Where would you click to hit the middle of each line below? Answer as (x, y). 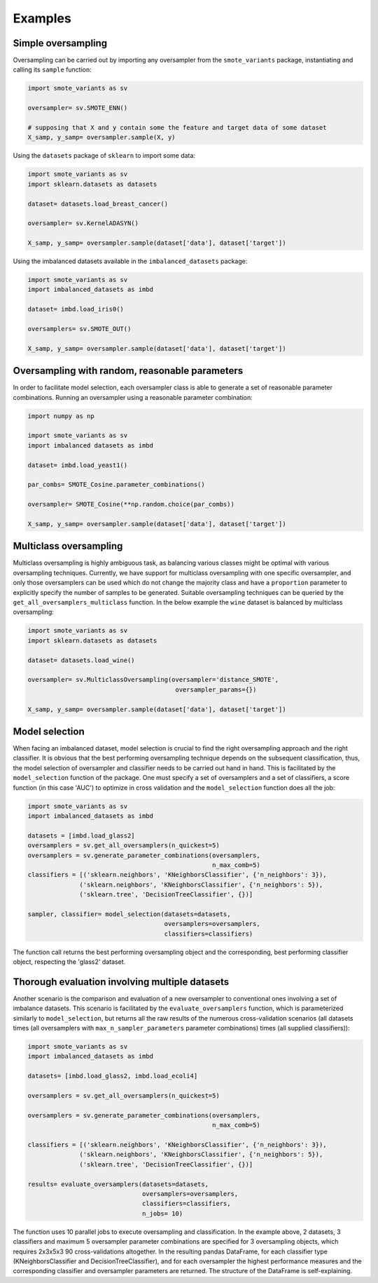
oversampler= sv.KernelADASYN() (83, 223)
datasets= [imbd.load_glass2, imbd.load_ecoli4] (113, 1076)
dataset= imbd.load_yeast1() (78, 465)
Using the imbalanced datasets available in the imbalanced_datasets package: (130, 261)
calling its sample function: (52, 69)
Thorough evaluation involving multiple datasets (121, 982)
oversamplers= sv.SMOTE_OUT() (79, 329)
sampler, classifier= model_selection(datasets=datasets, (129, 914)
